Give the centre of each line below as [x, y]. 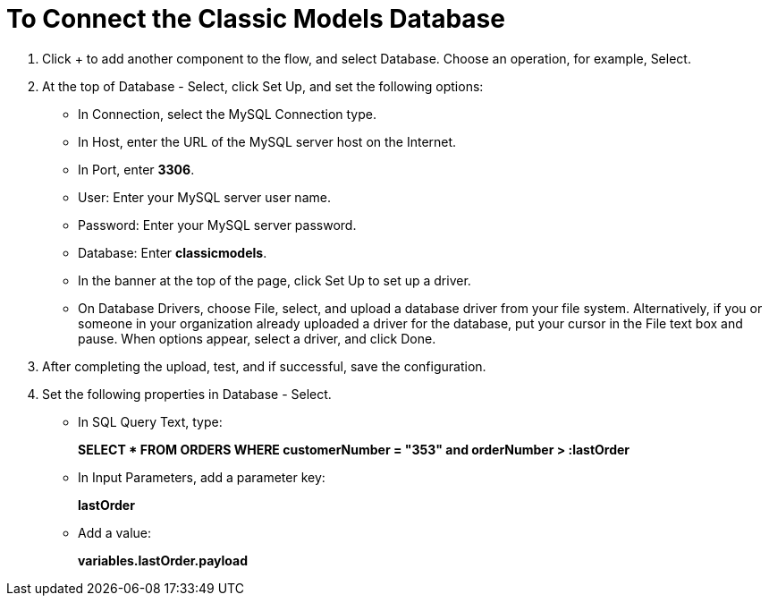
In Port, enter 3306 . [136, 169]
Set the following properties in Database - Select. [187, 394]
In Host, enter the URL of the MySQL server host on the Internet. [267, 141]
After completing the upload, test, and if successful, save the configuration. [264, 366]
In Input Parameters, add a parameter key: [202, 477]
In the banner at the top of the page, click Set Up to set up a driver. [275, 280]
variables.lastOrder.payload [163, 560]
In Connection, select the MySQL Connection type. [227, 114]
